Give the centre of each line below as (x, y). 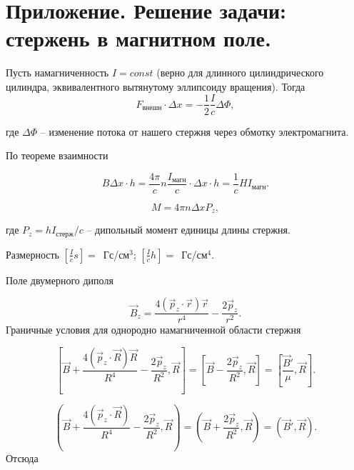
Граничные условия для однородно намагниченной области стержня (153, 330)
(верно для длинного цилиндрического (240, 72)
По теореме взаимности (57, 155)
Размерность (32, 254)
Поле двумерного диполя (60, 280)
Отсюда (22, 457)
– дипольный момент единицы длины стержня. (188, 230)
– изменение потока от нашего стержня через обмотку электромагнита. (194, 131)
